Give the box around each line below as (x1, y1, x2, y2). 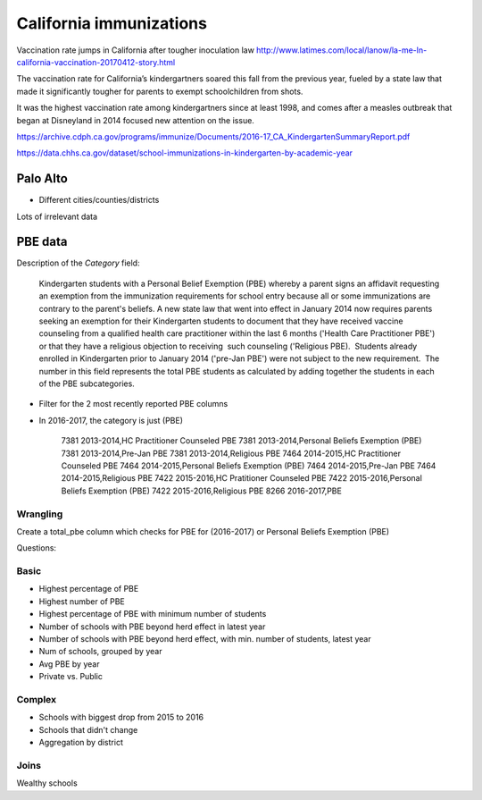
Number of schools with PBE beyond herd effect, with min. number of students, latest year (38, 633, 371, 644)
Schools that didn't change (38, 724, 138, 735)
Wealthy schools (16, 778, 78, 788)
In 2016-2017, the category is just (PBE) (38, 415, 183, 425)
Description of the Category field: (16, 257, 140, 268)
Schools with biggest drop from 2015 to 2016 (38, 712, 204, 723)
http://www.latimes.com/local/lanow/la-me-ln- (255, 45, 428, 55)
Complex (16, 693, 57, 705)
